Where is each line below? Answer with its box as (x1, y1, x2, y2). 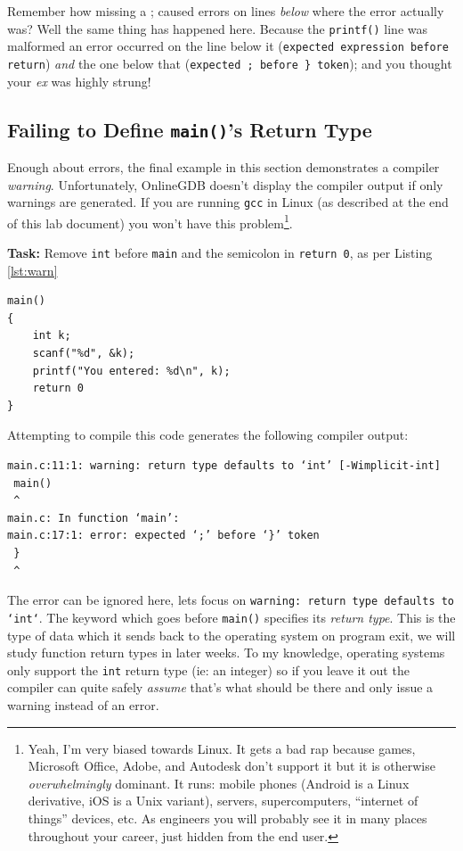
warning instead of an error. (7, 695, 159, 714)
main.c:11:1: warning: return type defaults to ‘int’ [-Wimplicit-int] (7, 459, 441, 473)
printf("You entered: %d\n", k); (32, 364, 231, 377)
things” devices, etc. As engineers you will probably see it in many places (28, 808, 427, 827)
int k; (32, 329, 71, 343)
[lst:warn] (7, 260, 58, 279)
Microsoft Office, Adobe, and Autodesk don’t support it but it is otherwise (28, 756, 435, 775)
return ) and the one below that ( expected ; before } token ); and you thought (7, 54, 452, 72)
